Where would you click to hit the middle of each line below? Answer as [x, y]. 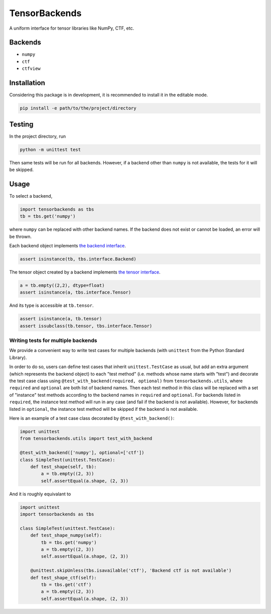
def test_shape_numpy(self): [66, 535]
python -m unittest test [50, 149]
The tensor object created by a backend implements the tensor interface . [85, 272]
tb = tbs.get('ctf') [66, 584]
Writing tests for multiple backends [53, 340]
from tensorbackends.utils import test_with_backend [86, 438]
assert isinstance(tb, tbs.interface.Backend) [78, 259]
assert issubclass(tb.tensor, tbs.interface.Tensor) [86, 326]
